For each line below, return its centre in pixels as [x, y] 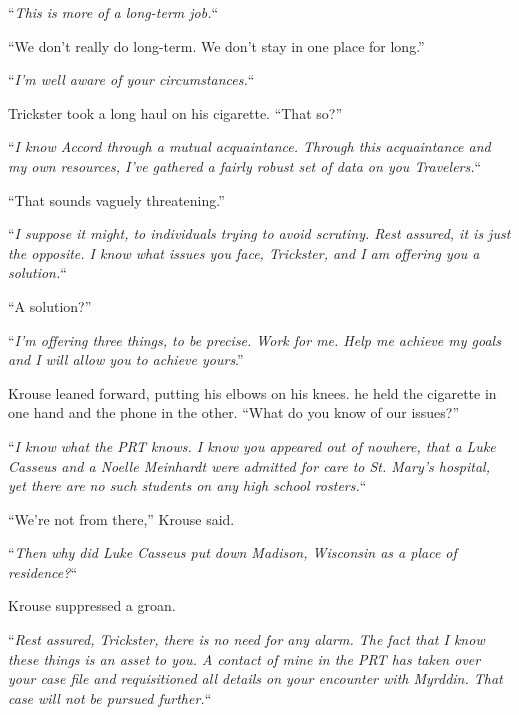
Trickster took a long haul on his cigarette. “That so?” [175, 112]
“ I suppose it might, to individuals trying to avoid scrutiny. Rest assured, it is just [259, 233]
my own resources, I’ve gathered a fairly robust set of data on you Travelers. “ [245, 165]
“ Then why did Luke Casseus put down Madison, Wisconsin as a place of [232, 552]
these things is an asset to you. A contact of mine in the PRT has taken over [244, 658]
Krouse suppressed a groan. [92, 605]
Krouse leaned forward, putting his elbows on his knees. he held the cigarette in [252, 392]
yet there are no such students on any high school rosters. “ [187, 485]
